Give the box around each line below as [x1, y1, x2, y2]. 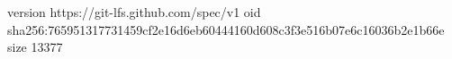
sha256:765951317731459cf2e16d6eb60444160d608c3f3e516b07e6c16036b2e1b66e [7, 20, 445, 38]
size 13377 [7, 38, 63, 56]
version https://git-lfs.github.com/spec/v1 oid [7, 3, 261, 21]
